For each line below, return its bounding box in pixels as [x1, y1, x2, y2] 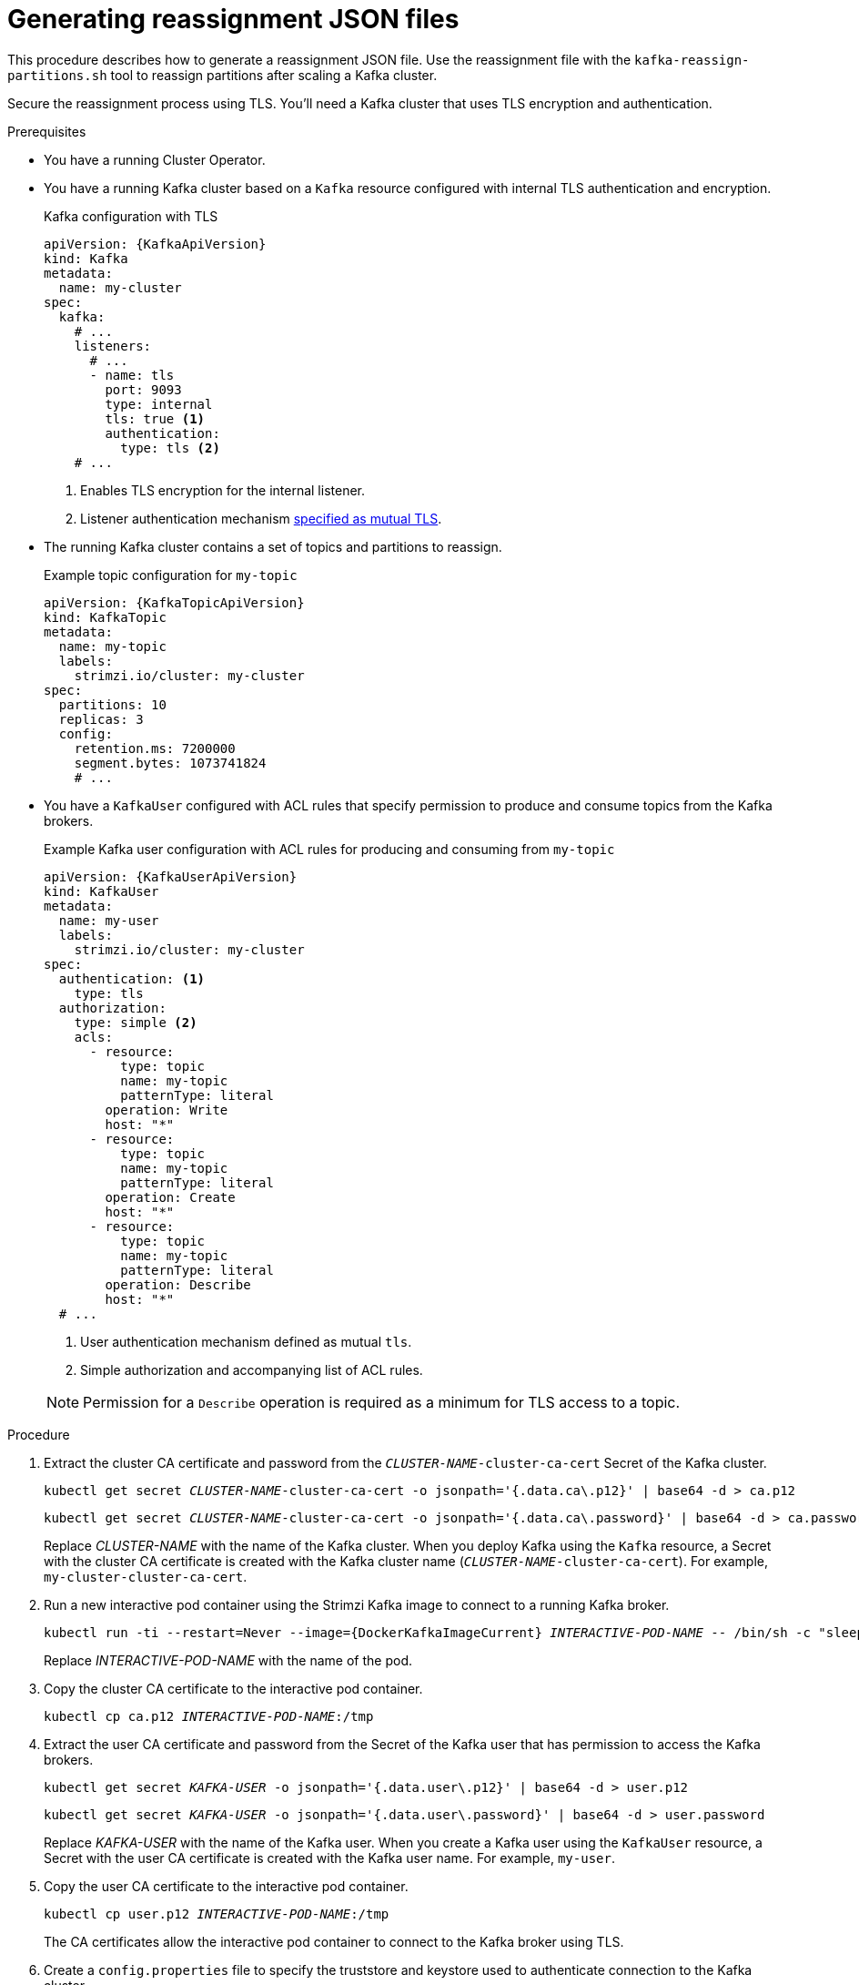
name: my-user [58, 912, 159, 928]
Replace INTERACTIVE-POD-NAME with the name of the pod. [44, 1652, 412, 1668]
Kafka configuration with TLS [44, 208, 218, 224]
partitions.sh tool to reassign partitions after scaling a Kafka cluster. [7, 66, 438, 83]
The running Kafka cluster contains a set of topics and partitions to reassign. [44, 538, 502, 555]
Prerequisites [7, 123, 86, 139]
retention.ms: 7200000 [74, 740, 236, 756]
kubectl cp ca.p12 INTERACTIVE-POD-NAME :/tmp [44, 1708, 374, 1724]
